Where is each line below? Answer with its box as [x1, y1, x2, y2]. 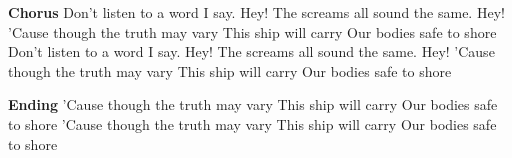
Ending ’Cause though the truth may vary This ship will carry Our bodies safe [8, 94, 498, 115]
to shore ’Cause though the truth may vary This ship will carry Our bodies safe [8, 113, 497, 134]
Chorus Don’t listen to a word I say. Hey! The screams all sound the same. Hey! [8, 2, 505, 22]
